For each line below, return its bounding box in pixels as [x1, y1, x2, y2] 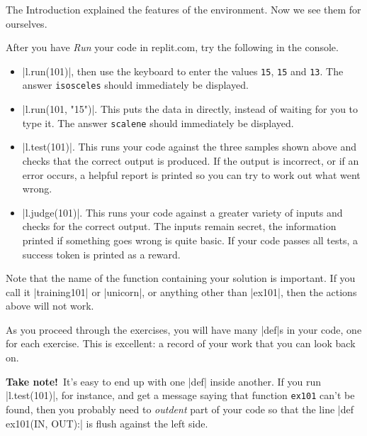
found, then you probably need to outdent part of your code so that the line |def [6, 401, 354, 416]
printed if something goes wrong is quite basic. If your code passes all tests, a [22, 232, 358, 247]
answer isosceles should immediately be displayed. [22, 77, 249, 92]
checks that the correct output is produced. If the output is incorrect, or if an [22, 153, 359, 168]
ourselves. [6, 16, 47, 31]
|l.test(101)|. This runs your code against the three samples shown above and [22, 139, 356, 154]
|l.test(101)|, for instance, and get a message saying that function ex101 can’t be [6, 388, 355, 403]
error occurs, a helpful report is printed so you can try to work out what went [22, 167, 361, 182]
